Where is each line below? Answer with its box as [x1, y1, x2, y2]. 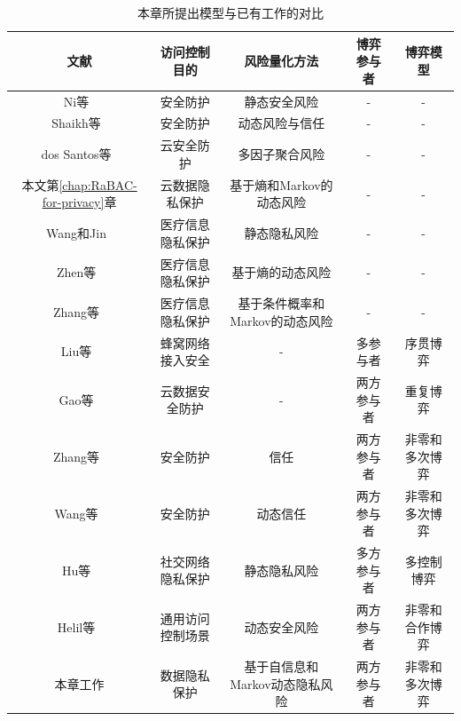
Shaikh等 [51, 114, 101, 132]
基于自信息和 [244, 657, 319, 676]
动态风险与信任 [238, 114, 325, 132]
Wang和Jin [46, 223, 106, 242]
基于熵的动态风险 [231, 263, 332, 281]
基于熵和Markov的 [230, 175, 333, 194]
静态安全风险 [244, 91, 319, 110]
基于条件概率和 [238, 294, 325, 313]
